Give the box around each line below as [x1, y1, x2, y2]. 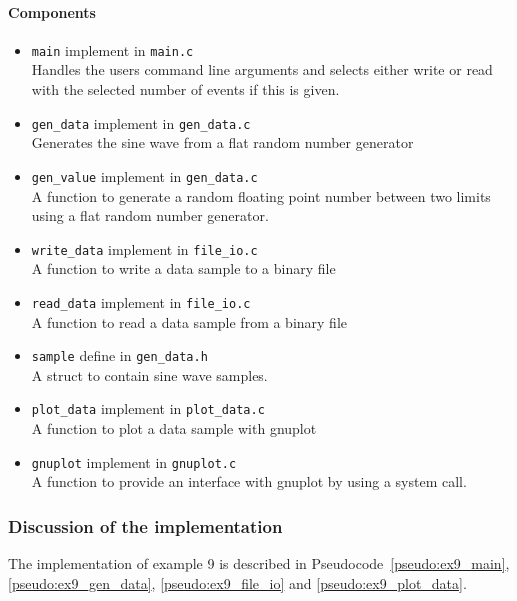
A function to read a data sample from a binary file [31, 311, 348, 332]
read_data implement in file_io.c [31, 291, 251, 312]
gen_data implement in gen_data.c [31, 112, 251, 133]
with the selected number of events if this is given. [31, 79, 340, 100]
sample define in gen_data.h [31, 345, 208, 366]
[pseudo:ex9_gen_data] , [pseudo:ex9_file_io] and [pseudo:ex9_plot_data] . [8, 572, 467, 593]
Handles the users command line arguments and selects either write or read [31, 59, 493, 80]
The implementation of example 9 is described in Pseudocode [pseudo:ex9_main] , [8, 553, 510, 574]
